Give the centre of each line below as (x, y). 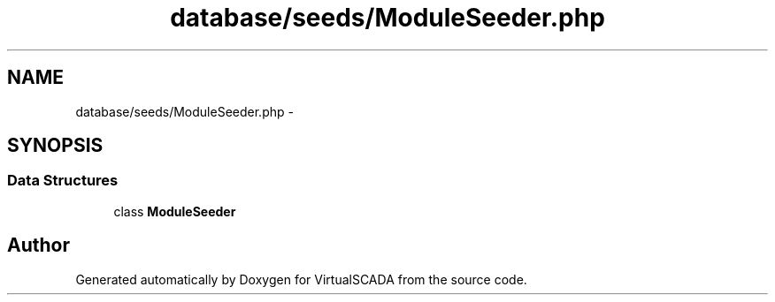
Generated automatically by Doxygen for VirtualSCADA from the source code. (301, 279)
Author (38, 245)
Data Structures (63, 181)
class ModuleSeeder (175, 211)
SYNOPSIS (55, 146)
